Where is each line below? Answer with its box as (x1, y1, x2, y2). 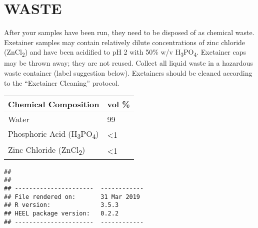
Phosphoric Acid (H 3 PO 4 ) (8, 128, 99, 141)
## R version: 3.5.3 (4, 201, 119, 209)
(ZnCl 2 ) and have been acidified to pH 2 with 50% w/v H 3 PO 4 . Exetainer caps (4, 47, 246, 59)
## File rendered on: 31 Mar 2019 (4, 193, 140, 200)
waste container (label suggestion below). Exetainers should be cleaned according (4, 68, 252, 78)
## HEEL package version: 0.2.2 (4, 209, 119, 217)
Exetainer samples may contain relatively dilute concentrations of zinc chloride (4, 37, 245, 47)
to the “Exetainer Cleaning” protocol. (4, 77, 119, 88)
